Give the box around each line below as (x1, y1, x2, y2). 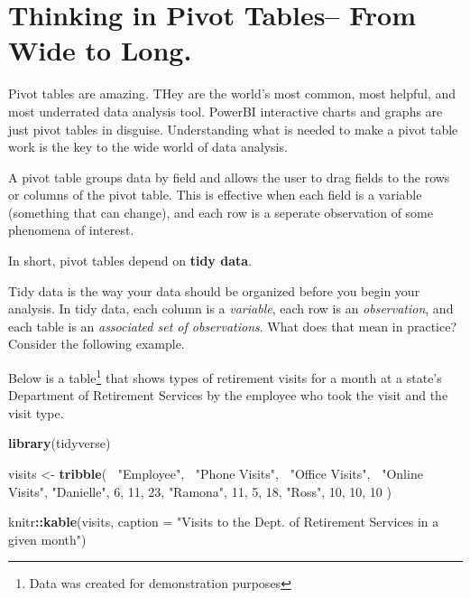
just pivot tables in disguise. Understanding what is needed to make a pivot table (8, 119, 458, 138)
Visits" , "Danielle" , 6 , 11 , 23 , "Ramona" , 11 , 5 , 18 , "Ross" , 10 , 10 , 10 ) (8, 481, 392, 500)
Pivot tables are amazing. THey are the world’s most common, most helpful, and (8, 84, 456, 103)
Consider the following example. (8, 334, 185, 353)
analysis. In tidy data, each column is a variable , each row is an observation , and (8, 299, 454, 318)
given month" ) (8, 529, 87, 548)
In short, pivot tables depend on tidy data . (8, 251, 252, 270)
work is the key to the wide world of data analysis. (8, 137, 288, 156)
